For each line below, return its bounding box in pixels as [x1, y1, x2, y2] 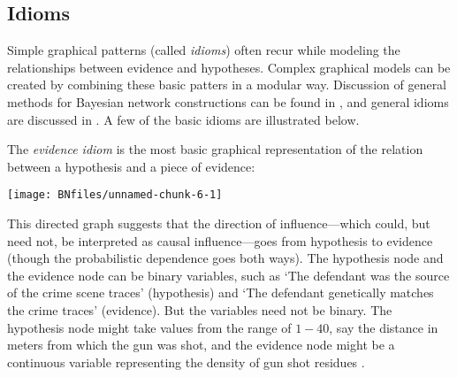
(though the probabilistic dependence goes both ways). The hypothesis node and [7, 249, 444, 267]
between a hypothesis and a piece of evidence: [7, 157, 255, 175]
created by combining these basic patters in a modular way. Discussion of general [7, 75, 447, 94]
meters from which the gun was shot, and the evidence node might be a [7, 335, 395, 354]
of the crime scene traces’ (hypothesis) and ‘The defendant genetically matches [7, 283, 434, 302]
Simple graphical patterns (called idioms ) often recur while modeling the [7, 41, 400, 59]
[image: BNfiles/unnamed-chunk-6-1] [7, 188, 223, 202]
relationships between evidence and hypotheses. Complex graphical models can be [7, 58, 451, 76]
